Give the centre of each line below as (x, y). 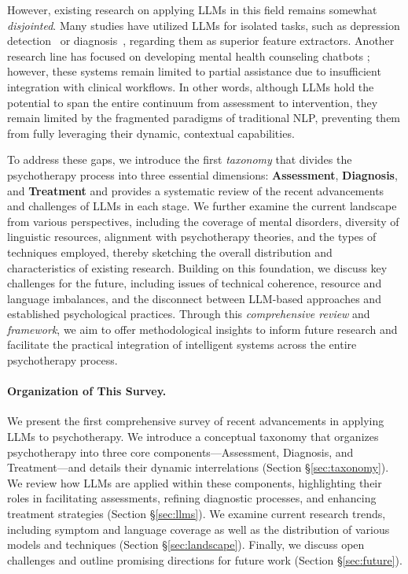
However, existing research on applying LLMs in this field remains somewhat (192, 9)
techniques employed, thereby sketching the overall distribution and (170, 252)
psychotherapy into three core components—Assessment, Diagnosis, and (180, 452)
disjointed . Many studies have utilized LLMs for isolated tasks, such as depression (204, 25)
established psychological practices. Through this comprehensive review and (189, 314)
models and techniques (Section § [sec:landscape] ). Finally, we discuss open (186, 544)
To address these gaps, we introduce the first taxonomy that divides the (180, 159)
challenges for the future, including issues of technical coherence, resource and (195, 283)
